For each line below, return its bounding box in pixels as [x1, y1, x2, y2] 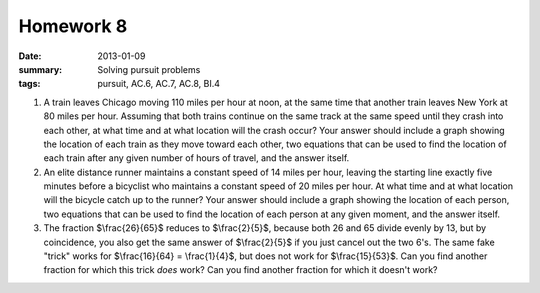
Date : [18, 50, 42, 62]
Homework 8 [18, 15, 128, 37]
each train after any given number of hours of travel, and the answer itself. [43, 152, 350, 164]
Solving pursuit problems [97, 63, 201, 75]
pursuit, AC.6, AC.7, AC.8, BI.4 [97, 78, 220, 90]
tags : [18, 78, 41, 90]
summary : [18, 63, 63, 75]
